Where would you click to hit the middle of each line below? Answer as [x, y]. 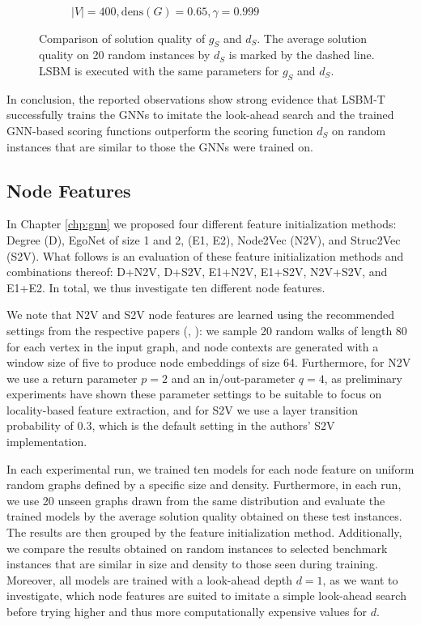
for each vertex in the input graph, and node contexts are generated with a [193, 346]
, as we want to [360, 579]
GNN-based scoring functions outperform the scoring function [160, 130]
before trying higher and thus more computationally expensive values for [187, 612]
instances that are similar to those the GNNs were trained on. [160, 146]
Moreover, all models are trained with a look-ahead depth [149, 579]
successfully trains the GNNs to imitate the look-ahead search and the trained [200, 115]
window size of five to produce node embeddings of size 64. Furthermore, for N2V [209, 362]
